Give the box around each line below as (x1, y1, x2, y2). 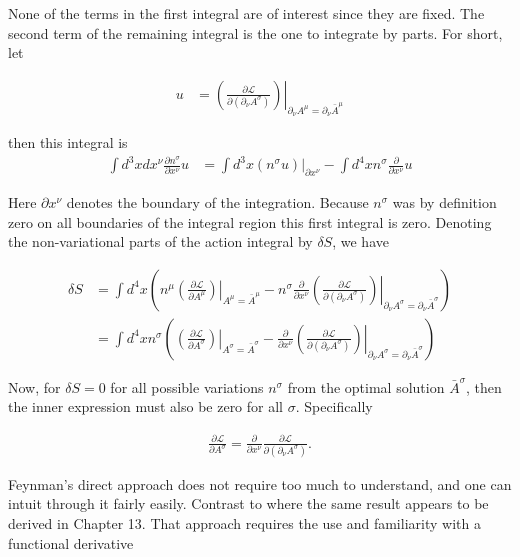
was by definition (392, 191, 497, 212)
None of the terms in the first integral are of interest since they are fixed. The (8, 3, 485, 23)
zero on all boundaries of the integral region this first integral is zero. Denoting (8, 211, 492, 232)
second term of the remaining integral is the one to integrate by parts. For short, (8, 22, 503, 43)
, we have (332, 231, 389, 252)
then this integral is (8, 132, 128, 153)
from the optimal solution (287, 376, 445, 397)
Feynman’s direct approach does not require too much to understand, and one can (8, 473, 512, 494)
